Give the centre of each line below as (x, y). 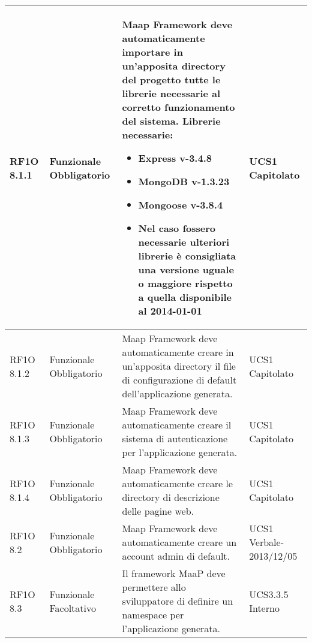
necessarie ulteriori (184, 242)
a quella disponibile (185, 297)
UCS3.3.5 (269, 594)
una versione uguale (186, 269)
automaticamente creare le (177, 483)
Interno (264, 608)
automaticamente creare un (179, 542)
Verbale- (266, 542)
